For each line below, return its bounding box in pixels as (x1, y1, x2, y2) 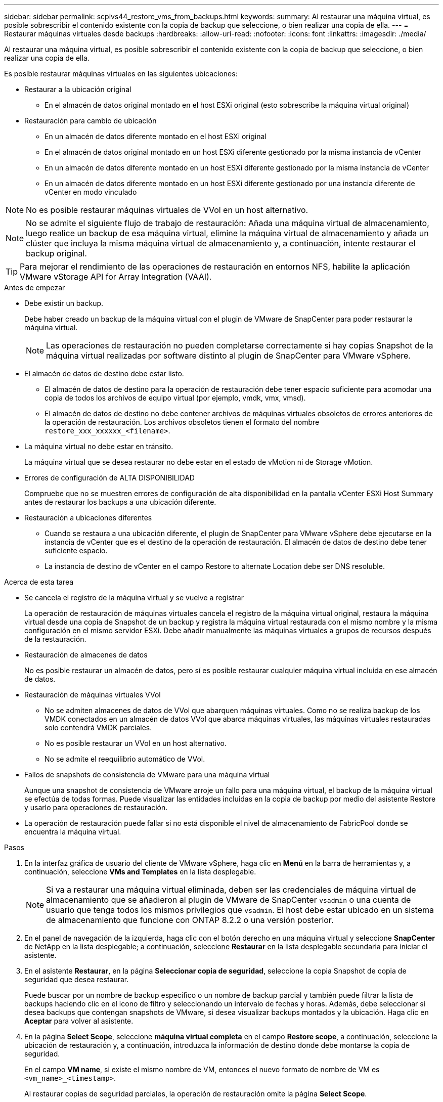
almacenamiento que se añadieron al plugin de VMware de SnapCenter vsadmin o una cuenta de (46, 895, 411, 905)
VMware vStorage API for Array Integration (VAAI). (20, 272, 212, 282)
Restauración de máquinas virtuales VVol (24, 690, 161, 699)
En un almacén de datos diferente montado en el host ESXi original (45, 132, 267, 141)
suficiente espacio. (45, 546, 108, 555)
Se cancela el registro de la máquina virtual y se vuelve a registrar (24, 593, 244, 602)
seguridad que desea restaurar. (24, 975, 129, 984)
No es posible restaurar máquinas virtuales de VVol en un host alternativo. (26, 205, 308, 215)
